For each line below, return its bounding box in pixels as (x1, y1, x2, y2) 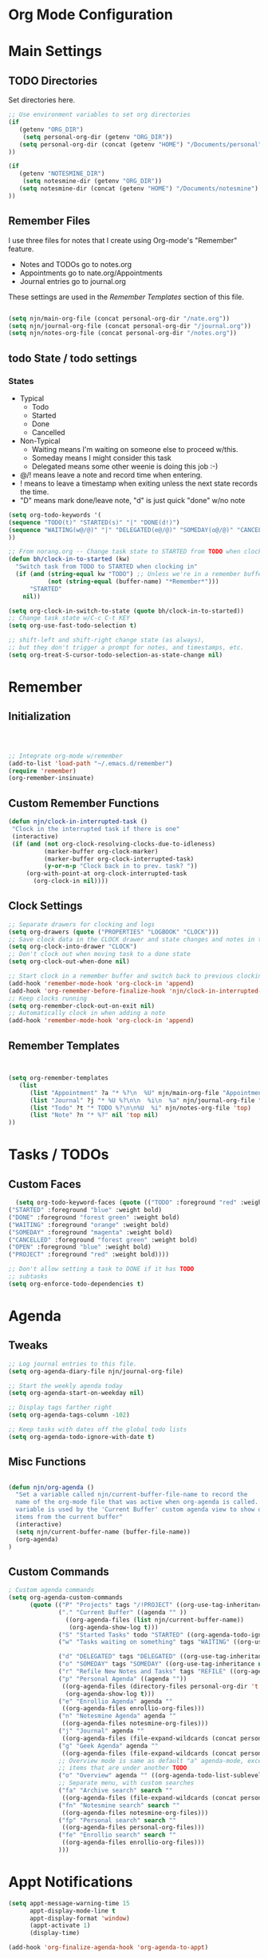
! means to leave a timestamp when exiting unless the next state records (19, 478, 258, 488)
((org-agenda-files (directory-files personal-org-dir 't (61, 1682, 259, 1690)
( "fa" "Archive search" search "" (58, 1786, 173, 1794)
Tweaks (8, 1338, 49, 1353)
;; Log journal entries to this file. (8, 1360, 137, 1368)
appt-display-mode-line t (29, 1906, 116, 1915)
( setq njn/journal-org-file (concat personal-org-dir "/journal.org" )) (8, 322, 251, 330)
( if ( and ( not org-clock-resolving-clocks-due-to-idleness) (11, 840, 216, 848)
